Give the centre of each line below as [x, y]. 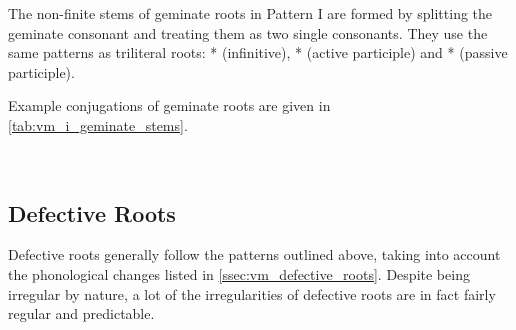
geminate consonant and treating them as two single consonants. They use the [248, 32]
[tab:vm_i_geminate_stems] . [98, 124]
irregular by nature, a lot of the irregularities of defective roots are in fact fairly [252, 293]
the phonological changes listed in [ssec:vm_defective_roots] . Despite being [239, 273]
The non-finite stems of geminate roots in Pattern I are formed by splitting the [250, 13]
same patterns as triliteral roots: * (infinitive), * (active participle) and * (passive [258, 52]
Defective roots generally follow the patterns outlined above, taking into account [254, 254]
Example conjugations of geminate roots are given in [169, 105]
